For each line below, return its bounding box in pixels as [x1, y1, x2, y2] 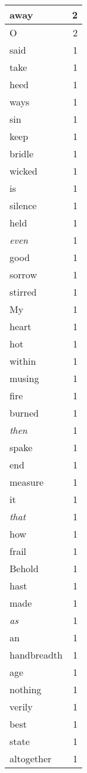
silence [10, 198, 37, 212]
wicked [10, 164, 38, 178]
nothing [10, 682, 42, 696]
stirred [10, 285, 37, 299]
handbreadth [10, 648, 63, 662]
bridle [10, 147, 34, 160]
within [10, 354, 36, 368]
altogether [10, 752, 52, 765]
